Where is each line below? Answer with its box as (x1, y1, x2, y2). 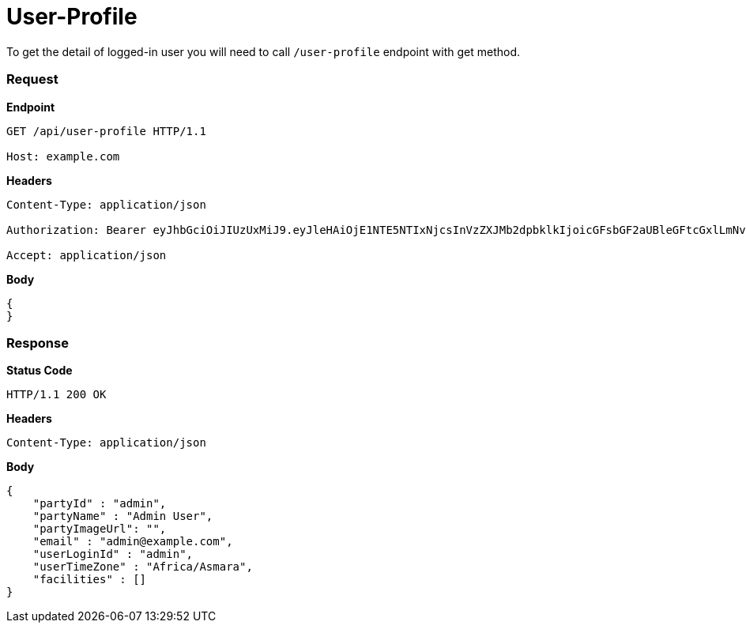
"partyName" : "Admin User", (32, 510, 213, 523)
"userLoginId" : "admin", (32, 548, 194, 561)
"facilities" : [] (32, 573, 147, 586)
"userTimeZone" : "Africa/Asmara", (32, 560, 253, 574)
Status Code (6, 363, 73, 378)
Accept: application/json (6, 248, 167, 262)
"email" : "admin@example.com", (32, 535, 233, 548)
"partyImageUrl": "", (32, 522, 167, 536)
